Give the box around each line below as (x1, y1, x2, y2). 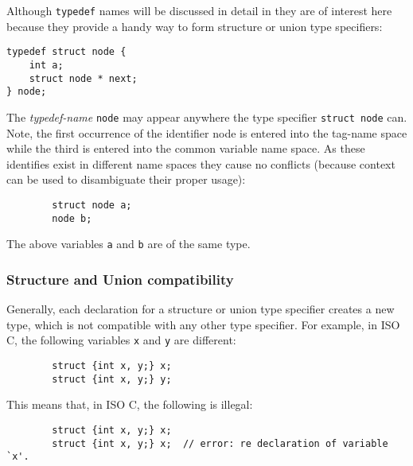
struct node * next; (29, 72, 138, 84)
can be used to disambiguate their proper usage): (6, 171, 246, 188)
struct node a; (52, 199, 132, 211)
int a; (29, 59, 64, 71)
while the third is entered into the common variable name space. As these (6, 140, 365, 157)
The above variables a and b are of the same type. (6, 235, 251, 252)
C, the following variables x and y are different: (6, 332, 236, 348)
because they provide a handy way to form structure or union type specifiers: (6, 17, 383, 34)
